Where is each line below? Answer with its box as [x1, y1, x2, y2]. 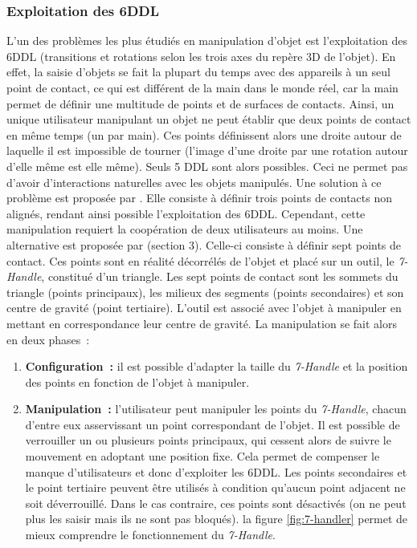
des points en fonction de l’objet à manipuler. [25, 373, 250, 390]
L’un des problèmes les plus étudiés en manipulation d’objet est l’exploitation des [6, 32, 407, 49]
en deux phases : [6, 331, 90, 347]
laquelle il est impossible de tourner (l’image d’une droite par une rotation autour [6, 142, 408, 159]
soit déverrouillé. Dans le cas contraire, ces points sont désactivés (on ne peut [25, 494, 407, 511]
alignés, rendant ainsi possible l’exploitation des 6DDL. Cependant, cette [6, 205, 366, 221]
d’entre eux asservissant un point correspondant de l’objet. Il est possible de [25, 416, 400, 432]
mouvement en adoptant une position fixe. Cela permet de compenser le [25, 448, 380, 465]
